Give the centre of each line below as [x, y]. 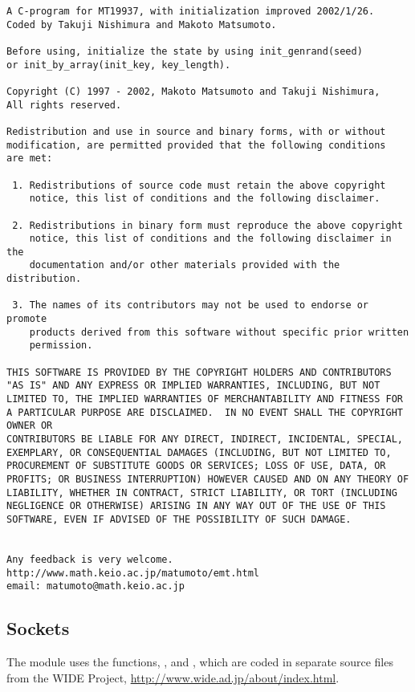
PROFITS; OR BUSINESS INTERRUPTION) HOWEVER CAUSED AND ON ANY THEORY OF [208, 479]
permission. [61, 346]
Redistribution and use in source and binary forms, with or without [196, 131]
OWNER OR [30, 426]
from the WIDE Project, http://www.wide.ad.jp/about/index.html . [173, 677]
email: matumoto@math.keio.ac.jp [96, 586]
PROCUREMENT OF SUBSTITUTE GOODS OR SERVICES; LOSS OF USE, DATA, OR [196, 466]
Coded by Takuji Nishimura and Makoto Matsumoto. [142, 24]
